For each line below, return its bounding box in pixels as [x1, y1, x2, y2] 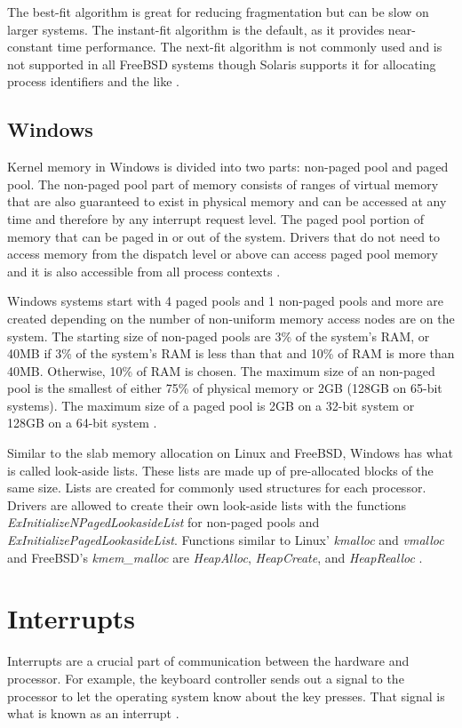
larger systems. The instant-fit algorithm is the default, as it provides [7, 20, 385, 38]
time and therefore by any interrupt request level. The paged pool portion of [7, 209, 424, 228]
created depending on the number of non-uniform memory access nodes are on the [7, 308, 455, 327]
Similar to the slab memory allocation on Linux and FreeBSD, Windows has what [7, 444, 454, 462]
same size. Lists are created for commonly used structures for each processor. [7, 478, 426, 497]
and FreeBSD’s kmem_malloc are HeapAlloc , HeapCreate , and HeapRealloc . [7, 548, 423, 566]
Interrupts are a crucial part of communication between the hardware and [7, 652, 410, 670]
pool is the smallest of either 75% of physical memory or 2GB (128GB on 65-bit [7, 379, 442, 397]
